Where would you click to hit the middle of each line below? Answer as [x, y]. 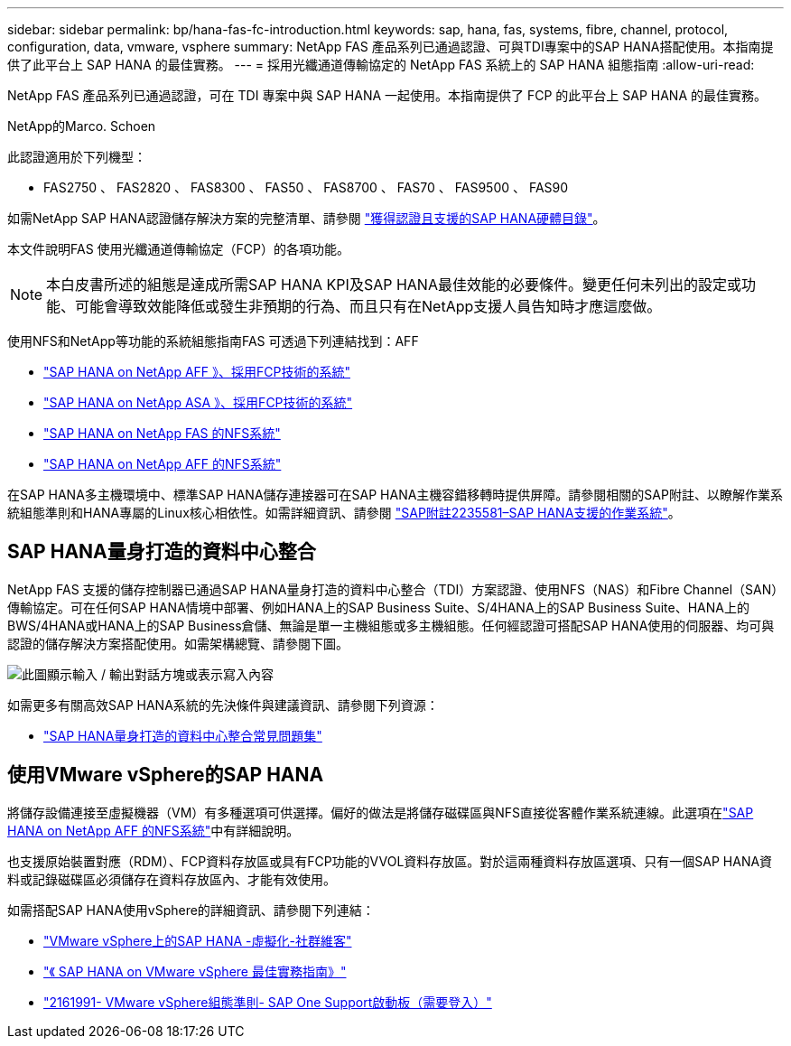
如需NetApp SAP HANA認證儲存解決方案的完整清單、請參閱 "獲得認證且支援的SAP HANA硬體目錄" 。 [307, 218]
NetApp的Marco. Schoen [82, 126]
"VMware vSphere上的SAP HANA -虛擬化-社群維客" [198, 940]
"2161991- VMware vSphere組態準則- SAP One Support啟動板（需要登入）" [268, 1002]
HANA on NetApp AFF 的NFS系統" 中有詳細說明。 [154, 830]
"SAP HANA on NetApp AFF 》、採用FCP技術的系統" [197, 372]
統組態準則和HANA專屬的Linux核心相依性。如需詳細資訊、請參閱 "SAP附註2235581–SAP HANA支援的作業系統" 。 [344, 513]
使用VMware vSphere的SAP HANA [166, 775]
